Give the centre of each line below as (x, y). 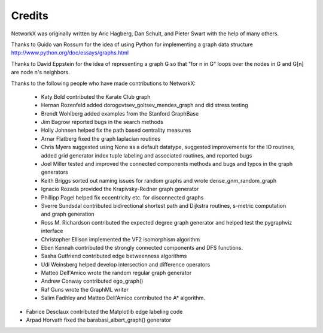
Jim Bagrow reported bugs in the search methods (102, 122)
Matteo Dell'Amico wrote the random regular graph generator (116, 273)
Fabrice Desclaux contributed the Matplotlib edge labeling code (104, 311)
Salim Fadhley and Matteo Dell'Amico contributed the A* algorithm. (123, 298)
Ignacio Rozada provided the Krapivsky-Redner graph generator (120, 189)
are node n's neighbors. (40, 72)
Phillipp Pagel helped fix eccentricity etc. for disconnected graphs (122, 197)
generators (54, 172)
